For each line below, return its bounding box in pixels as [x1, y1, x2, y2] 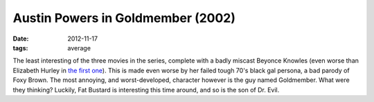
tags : [12, 43, 28, 52]
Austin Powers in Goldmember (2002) [12, 10, 235, 25]
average [67, 43, 91, 52]
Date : [12, 34, 29, 43]
